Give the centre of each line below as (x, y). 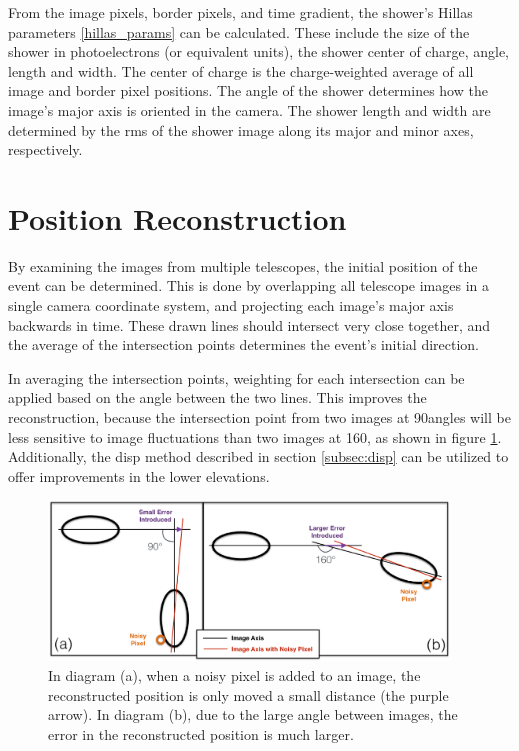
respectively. (45, 149)
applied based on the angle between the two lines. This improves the (217, 397)
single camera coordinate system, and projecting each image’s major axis (231, 305)
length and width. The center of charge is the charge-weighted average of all (241, 70)
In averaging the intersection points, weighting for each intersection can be (236, 377)
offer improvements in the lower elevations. (139, 475)
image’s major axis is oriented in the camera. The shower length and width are (249, 109)
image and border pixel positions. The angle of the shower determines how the (248, 90)
